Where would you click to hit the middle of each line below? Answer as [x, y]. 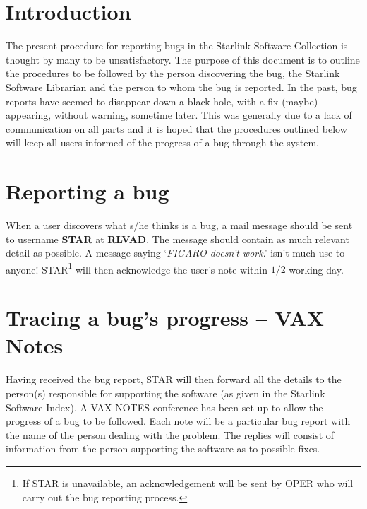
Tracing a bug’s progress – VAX [165, 318]
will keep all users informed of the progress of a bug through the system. [162, 142]
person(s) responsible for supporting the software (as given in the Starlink [166, 393]
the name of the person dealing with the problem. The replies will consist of [170, 434]
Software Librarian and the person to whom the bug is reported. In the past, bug [181, 87]
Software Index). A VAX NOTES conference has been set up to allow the [164, 407]
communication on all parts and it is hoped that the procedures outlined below [176, 128]
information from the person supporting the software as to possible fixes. [163, 449]
